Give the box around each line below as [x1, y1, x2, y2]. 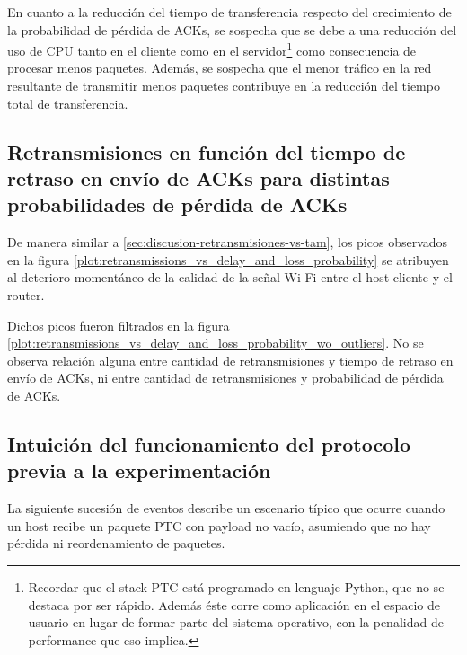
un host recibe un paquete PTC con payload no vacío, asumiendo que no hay [7, 516, 431, 535]
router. [7, 285, 45, 304]
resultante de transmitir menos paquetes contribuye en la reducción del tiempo [7, 76, 440, 95]
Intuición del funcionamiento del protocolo [7, 429, 410, 457]
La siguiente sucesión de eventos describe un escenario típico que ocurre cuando [7, 499, 445, 518]
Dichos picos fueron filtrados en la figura [7, 315, 230, 334]
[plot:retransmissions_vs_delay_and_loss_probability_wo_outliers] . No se [7, 333, 424, 352]
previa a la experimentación [7, 456, 271, 484]
